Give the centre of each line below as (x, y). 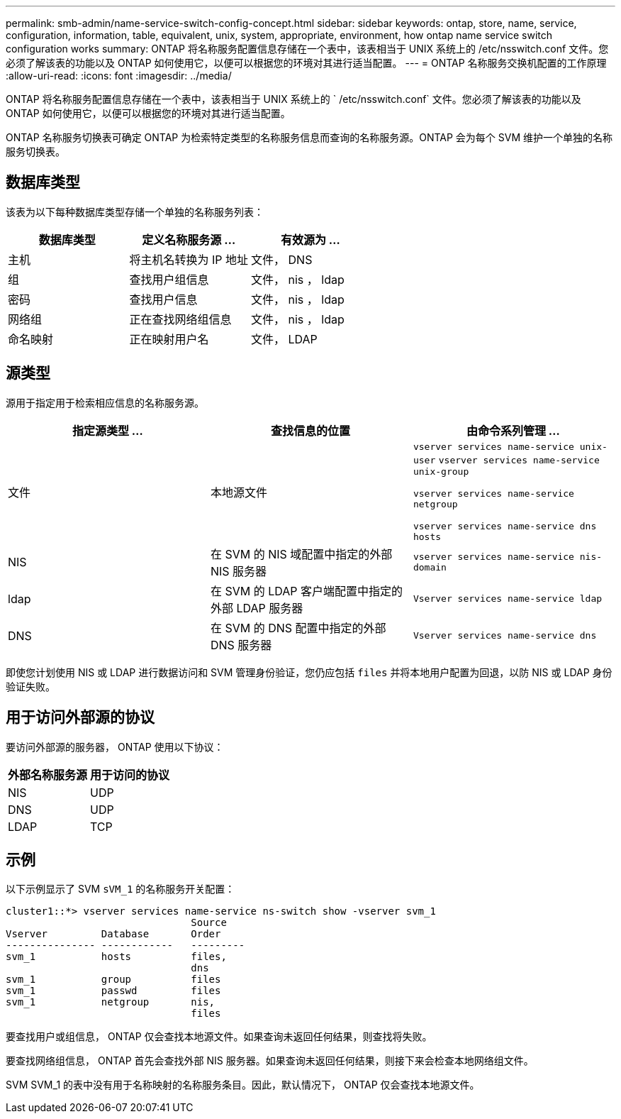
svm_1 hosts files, (116, 957)
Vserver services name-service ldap (508, 599)
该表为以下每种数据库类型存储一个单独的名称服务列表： (135, 211)
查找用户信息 (163, 299)
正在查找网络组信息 (180, 319)
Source (209, 923)
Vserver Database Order (113, 934)
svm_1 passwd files (113, 991)
